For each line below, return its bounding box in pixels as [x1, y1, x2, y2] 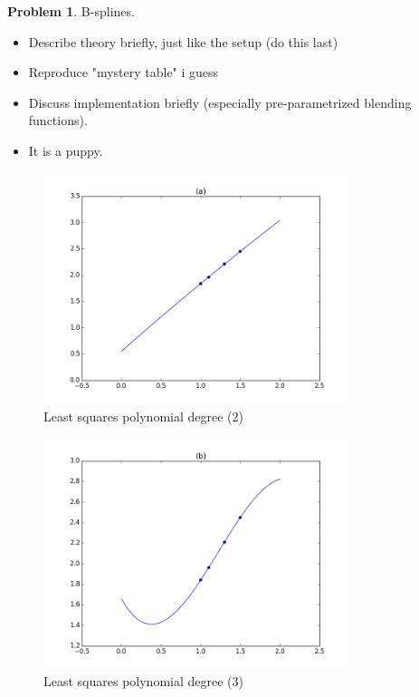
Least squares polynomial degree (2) [43, 406, 243, 425]
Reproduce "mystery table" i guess [28, 63, 219, 82]
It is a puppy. [28, 140, 103, 160]
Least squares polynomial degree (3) [43, 672, 243, 691]
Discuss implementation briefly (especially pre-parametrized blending [28, 92, 412, 111]
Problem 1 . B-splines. [7, 2, 135, 20]
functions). [28, 111, 88, 130]
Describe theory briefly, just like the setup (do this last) [28, 32, 338, 51]
